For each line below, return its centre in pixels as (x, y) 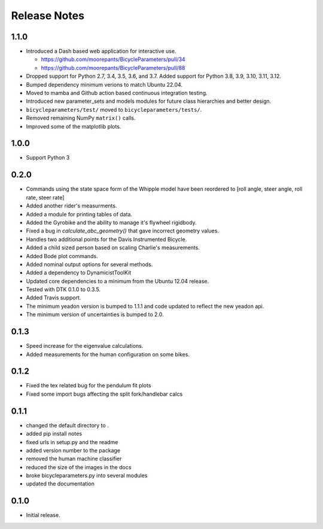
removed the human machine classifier (74, 459)
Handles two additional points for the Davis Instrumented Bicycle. (106, 239)
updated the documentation (60, 484)
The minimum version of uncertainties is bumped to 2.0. (95, 314)
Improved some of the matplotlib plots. (74, 126)
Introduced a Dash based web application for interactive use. (101, 51)
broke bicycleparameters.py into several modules (87, 476)
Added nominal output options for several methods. (89, 264)
